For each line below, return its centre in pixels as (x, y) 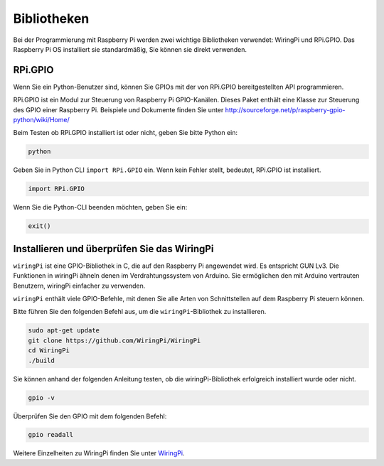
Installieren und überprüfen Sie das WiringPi (113, 249)
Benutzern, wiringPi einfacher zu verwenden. (79, 286)
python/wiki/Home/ (42, 120)
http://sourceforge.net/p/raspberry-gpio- (285, 109)
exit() (39, 226)
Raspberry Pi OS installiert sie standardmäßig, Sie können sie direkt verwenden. (130, 49)
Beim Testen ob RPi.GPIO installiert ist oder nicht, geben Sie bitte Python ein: (126, 133)
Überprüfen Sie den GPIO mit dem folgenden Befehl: (90, 416)
